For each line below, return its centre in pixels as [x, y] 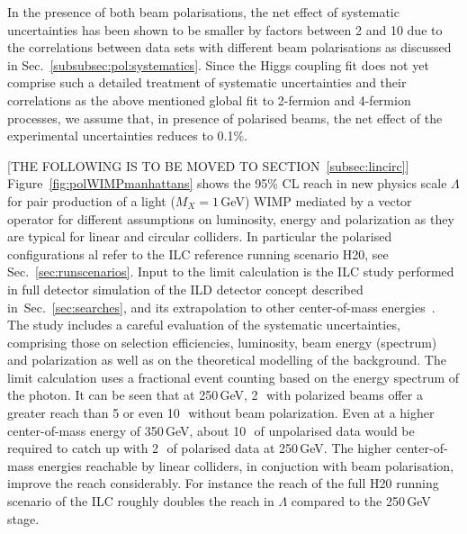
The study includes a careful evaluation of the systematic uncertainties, [204, 325]
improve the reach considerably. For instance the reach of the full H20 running [223, 483]
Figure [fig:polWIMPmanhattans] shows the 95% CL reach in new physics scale [227, 183]
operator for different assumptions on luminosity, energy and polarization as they [231, 218]
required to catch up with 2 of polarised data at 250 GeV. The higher [200, 448]
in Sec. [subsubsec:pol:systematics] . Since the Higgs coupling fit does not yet [218, 64]
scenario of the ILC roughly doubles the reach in [141, 501]
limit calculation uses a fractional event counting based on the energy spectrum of [233, 377]
